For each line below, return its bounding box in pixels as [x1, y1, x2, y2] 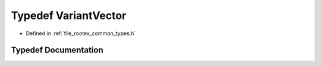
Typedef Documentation [11, 45, 103, 55]
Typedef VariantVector [11, 9, 127, 22]
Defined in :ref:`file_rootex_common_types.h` [26, 30, 136, 37]
